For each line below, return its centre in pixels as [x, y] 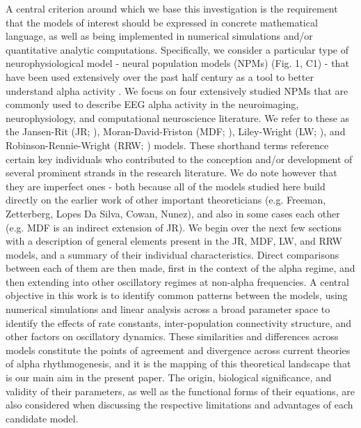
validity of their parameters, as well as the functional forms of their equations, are [180, 391]
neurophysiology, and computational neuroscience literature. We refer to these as [178, 117]
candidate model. [42, 418]
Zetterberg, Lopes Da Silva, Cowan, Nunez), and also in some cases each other [173, 213]
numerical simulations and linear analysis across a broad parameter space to [168, 309]
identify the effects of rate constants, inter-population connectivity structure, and [179, 322]
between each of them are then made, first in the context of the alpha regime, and [180, 268]
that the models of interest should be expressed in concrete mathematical [162, 22]
